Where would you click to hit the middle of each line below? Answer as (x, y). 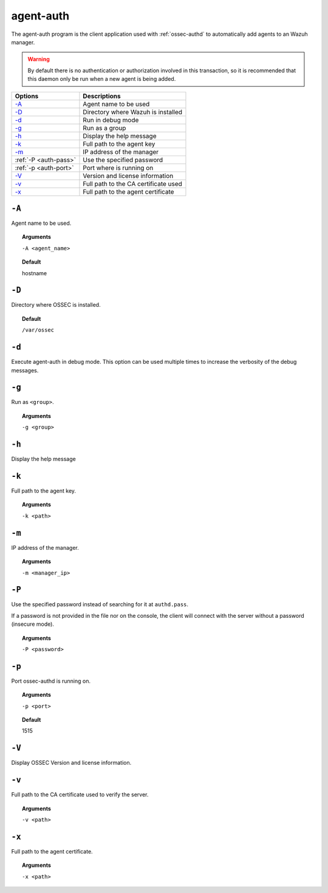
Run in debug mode (111, 120)
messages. (25, 370)
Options (27, 96)
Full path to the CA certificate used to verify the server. (80, 795)
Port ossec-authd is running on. (51, 681)
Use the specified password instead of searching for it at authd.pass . (100, 604)
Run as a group (104, 128)
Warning (39, 59)
